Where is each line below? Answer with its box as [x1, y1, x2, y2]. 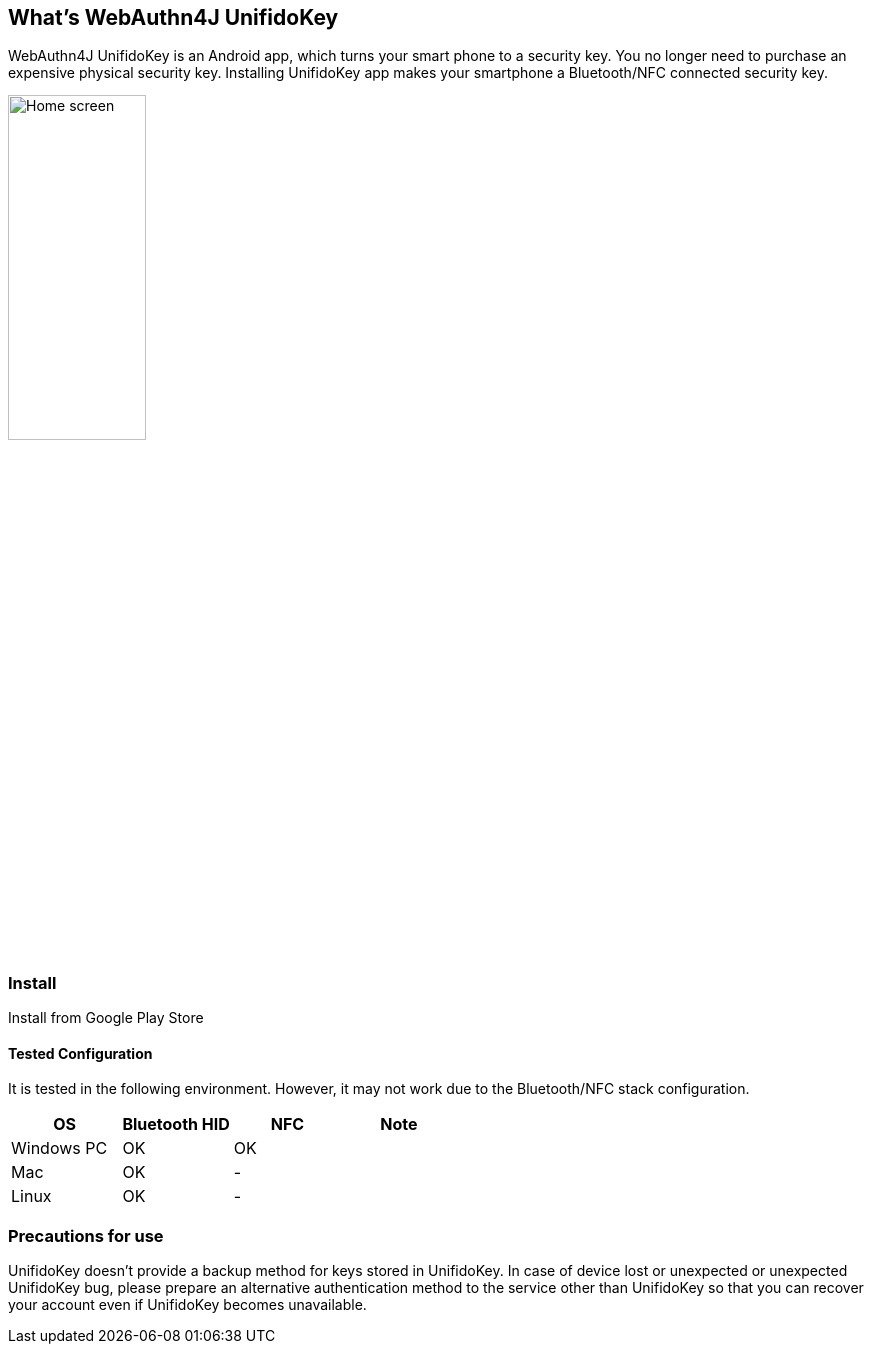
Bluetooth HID [122, 1114, 230, 1135]
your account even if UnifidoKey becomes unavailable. [8, 1295, 367, 1313]
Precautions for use [8, 1225, 164, 1246]
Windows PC [11, 1138, 108, 1159]
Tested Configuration [8, 1044, 153, 1062]
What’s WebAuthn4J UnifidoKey [8, 5, 339, 30]
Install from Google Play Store [8, 1008, 204, 1026]
